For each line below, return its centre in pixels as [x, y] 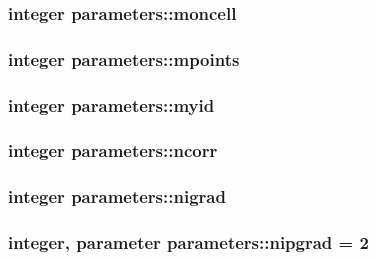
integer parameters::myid [111, 104]
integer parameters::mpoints [124, 58]
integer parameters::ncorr [113, 150]
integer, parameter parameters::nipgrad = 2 [188, 242]
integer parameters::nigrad [117, 196]
